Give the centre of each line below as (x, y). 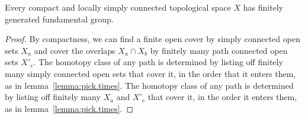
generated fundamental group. (59, 19)
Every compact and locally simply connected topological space (118, 7)
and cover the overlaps (75, 50)
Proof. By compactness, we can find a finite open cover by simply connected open (152, 39)
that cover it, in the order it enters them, (222, 97)
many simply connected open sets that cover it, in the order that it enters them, (150, 73)
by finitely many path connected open (219, 50)
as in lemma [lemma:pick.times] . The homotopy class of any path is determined (149, 85)
